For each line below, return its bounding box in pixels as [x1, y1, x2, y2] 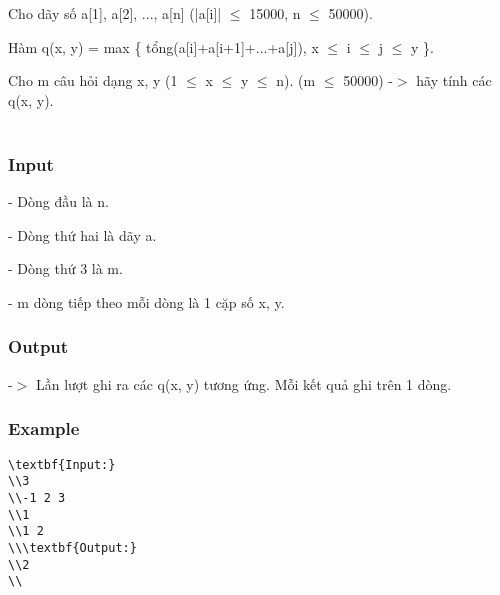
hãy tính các [416, 70, 492, 91]
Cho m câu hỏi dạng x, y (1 [8, 70, 178, 91]
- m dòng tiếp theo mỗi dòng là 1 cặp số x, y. [8, 291, 285, 312]
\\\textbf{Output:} [8, 540, 137, 555]
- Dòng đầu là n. [8, 191, 109, 212]
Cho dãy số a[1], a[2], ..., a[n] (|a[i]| [8, 3, 222, 23]
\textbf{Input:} [8, 457, 116, 472]
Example [8, 416, 80, 441]
